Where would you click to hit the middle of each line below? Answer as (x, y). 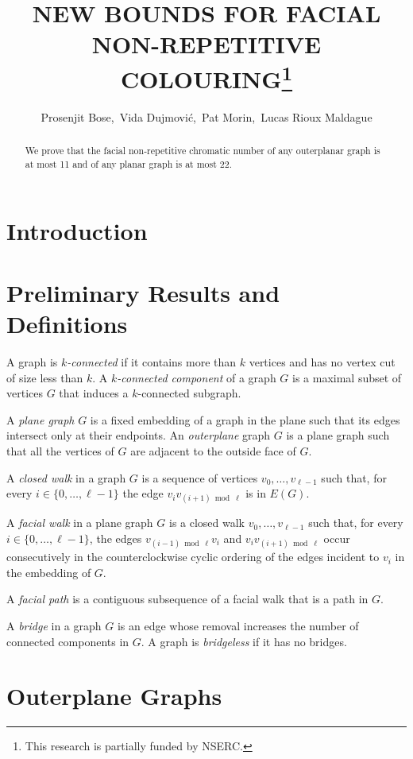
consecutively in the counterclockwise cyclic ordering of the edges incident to (193, 557)
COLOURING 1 (206, 77)
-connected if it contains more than (152, 362)
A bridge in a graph (54, 625)
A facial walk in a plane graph (80, 523)
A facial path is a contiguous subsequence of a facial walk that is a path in (187, 599)
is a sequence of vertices (200, 477)
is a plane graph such (338, 435)
